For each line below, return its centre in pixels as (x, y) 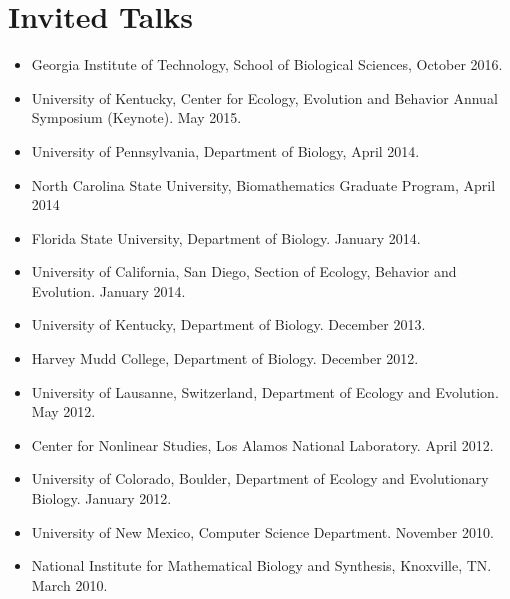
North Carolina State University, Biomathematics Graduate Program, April (263, 184)
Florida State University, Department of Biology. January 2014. (226, 237)
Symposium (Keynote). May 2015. (136, 117)
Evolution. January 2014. (108, 290)
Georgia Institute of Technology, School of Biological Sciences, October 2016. (267, 64)
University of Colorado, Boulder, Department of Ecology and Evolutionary (260, 478)
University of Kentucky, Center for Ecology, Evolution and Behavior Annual (264, 97)
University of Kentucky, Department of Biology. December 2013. (228, 324)
